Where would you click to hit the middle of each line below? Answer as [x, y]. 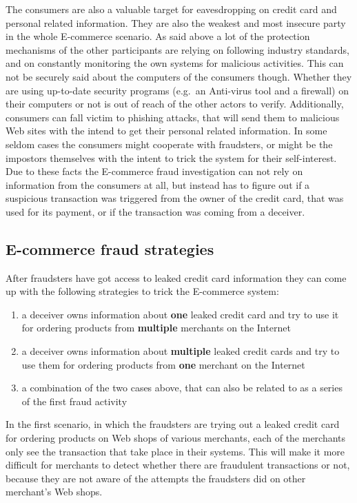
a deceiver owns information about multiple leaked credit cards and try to [181, 351]
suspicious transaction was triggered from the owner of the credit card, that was [175, 198]
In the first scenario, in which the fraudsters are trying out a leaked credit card [173, 424]
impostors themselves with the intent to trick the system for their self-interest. [171, 157]
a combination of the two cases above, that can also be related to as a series [182, 388]
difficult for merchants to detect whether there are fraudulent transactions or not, [178, 465]
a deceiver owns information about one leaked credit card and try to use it [180, 314]
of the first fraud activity [74, 401]
